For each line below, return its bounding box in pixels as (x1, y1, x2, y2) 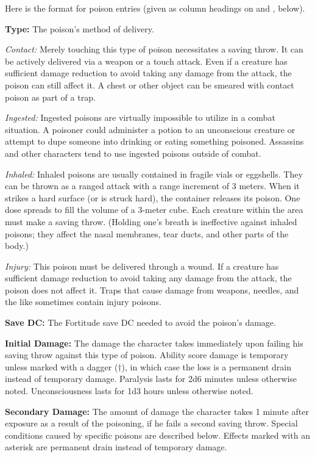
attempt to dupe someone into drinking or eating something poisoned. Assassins (5, 135, 304, 148)
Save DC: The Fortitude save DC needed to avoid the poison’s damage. (5, 316, 276, 329)
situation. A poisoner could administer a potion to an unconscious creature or (5, 123, 296, 135)
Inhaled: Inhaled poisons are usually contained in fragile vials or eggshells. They (5, 167, 303, 180)
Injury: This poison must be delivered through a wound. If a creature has (5, 259, 279, 272)
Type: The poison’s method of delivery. (5, 22, 154, 35)
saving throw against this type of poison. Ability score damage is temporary (5, 348, 289, 361)
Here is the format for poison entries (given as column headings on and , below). (5, 2, 305, 14)
